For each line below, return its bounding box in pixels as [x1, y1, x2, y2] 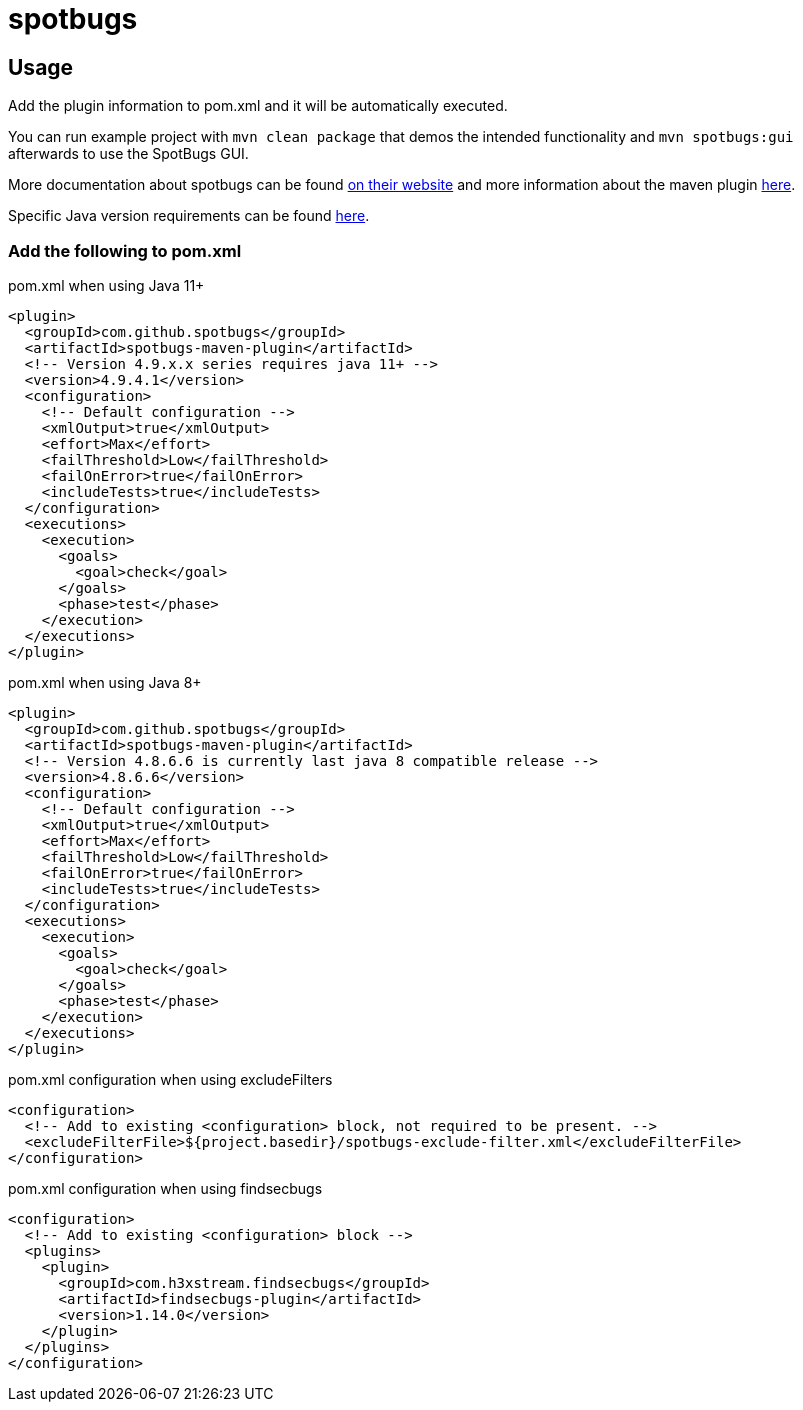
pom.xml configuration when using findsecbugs [8, 1179, 323, 1197]
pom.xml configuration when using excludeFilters [8, 1070, 333, 1088]
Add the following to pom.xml [8, 240, 242, 261]
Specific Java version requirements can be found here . [8, 207, 370, 225]
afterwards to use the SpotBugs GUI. [8, 145, 249, 163]
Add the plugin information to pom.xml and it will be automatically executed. [8, 97, 508, 115]
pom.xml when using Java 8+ [8, 673, 202, 691]
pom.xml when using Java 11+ [8, 276, 205, 294]
